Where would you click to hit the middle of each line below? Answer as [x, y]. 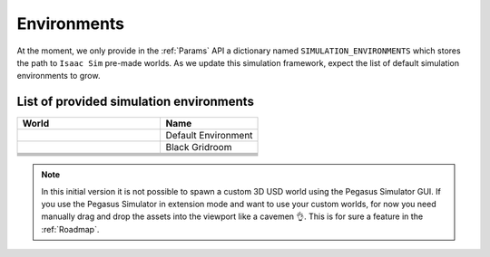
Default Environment [209, 136]
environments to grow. [59, 76]
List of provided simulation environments [135, 102]
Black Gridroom [199, 148]
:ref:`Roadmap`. [70, 229]
